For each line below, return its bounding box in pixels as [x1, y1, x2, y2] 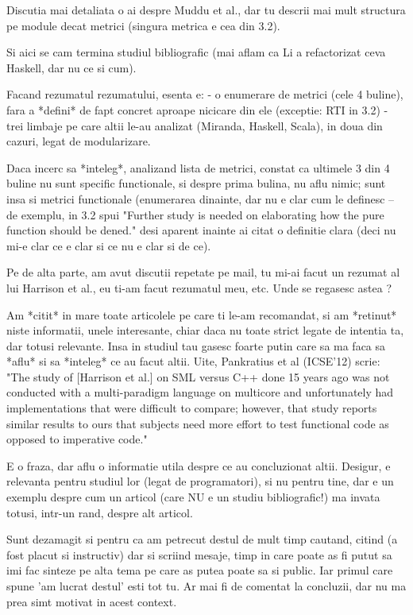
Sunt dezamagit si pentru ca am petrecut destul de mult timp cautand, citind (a [6, 531, 398, 547]
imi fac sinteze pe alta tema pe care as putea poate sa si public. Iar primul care [6, 562, 393, 578]
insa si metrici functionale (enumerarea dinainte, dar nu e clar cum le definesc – [6, 190, 395, 207]
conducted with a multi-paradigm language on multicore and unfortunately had [6, 384, 394, 400]
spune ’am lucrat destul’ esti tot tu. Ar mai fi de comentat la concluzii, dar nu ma [6, 578, 407, 594]
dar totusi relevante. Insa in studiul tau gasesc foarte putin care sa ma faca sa [6, 337, 386, 354]
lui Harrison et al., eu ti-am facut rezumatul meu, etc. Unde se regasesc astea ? [6, 279, 392, 296]
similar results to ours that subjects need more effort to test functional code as [6, 415, 389, 431]
